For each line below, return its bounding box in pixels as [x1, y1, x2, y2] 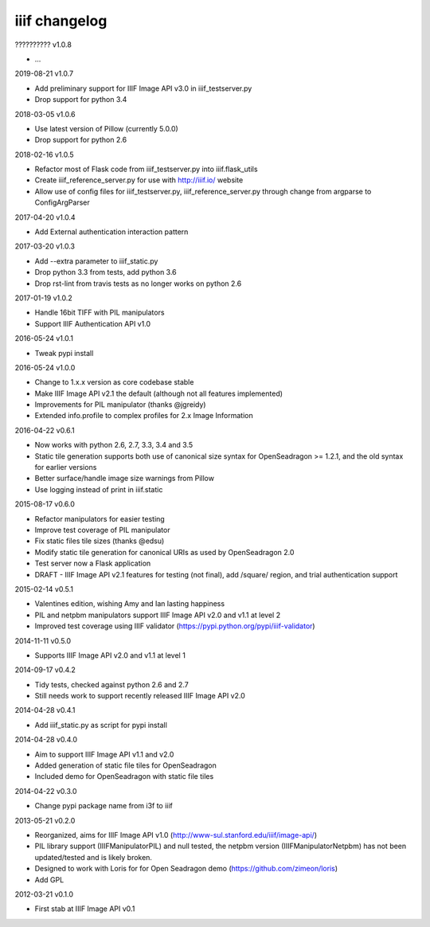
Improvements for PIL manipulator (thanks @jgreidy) [34, 400, 206, 409]
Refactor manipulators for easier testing [34, 514, 165, 523]
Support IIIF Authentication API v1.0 [34, 319, 151, 328]
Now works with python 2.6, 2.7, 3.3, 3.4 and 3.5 [34, 440, 193, 450]
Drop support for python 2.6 [34, 135, 127, 145]
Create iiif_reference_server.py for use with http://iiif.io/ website [34, 175, 244, 185]
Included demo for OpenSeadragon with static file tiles [34, 772, 214, 781]
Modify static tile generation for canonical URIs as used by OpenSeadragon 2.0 [34, 547, 295, 557]
